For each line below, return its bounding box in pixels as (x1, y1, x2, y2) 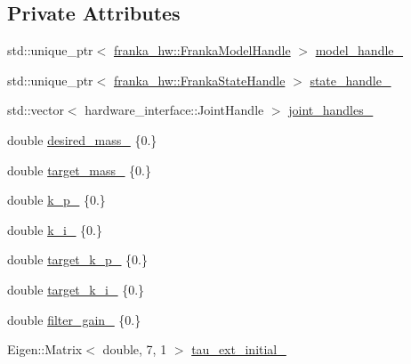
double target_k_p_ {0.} (7, 250, 148, 269)
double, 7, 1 (102, 340, 167, 359)
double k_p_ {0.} (7, 190, 106, 209)
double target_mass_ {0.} (7, 160, 151, 179)
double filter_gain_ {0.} (7, 310, 141, 328)
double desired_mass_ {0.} (7, 130, 157, 149)
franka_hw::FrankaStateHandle (113, 70, 286, 89)
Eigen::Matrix (7, 340, 83, 359)
